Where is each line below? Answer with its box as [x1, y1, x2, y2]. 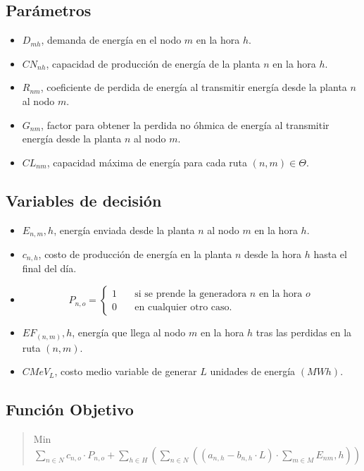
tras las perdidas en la [256, 325, 352, 340]
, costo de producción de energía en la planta [38, 247, 232, 262]
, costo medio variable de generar [54, 364, 197, 379]
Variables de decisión [6, 189, 162, 211]
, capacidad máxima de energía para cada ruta [46, 154, 248, 169]
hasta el [313, 247, 347, 262]
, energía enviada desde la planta [54, 222, 195, 237]
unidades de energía [210, 364, 296, 379]
